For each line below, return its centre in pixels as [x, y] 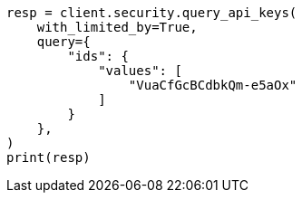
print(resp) [49, 157]
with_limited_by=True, [117, 27]
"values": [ [140, 71]
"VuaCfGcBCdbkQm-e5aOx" [213, 85]
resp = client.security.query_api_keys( [152, 13]
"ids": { [98, 56]
